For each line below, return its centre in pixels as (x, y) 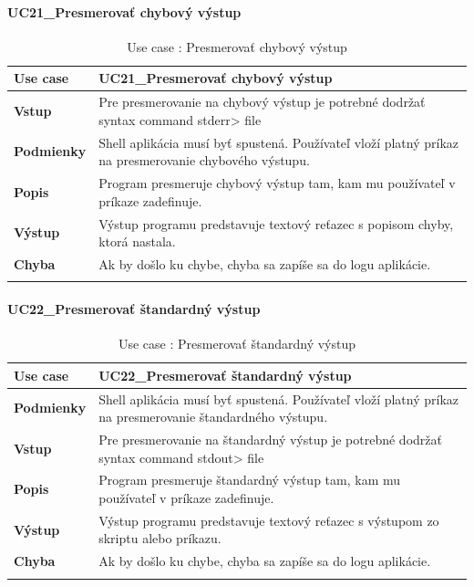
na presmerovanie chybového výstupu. (204, 160)
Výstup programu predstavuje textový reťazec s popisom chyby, (276, 223)
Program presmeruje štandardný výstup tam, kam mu (250, 480)
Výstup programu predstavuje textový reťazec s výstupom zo (269, 520)
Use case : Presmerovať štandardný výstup (237, 344)
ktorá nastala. (137, 241)
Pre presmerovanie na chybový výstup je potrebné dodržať (262, 102)
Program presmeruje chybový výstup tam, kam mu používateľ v (277, 183)
